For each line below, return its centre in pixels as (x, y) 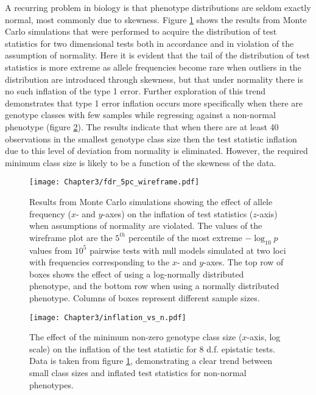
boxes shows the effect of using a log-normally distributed (137, 274)
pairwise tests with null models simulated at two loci (188, 250)
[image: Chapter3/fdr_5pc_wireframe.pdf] (114, 182)
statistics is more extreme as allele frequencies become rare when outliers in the (153, 67)
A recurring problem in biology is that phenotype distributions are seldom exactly (158, 7)
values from (51, 250)
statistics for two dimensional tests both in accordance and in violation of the (149, 43)
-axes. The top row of (244, 262)
